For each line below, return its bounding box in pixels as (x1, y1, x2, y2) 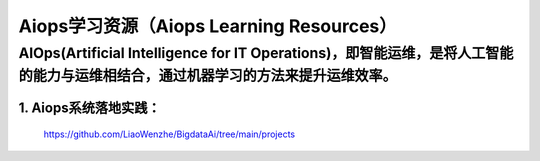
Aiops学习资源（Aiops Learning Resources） (18, 15, 397, 37)
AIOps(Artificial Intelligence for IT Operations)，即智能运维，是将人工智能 (18, 44, 514, 62)
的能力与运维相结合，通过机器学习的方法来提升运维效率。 (18, 66, 397, 85)
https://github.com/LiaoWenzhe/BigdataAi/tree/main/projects (43, 128, 295, 140)
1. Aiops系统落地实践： (18, 100, 161, 117)
